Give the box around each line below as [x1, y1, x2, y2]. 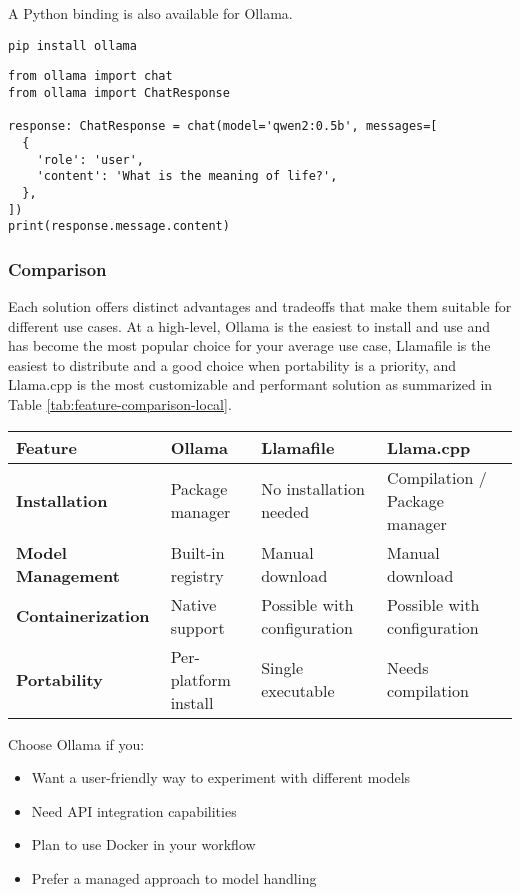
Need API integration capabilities [31, 800, 237, 821]
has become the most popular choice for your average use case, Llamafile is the [8, 335, 491, 356]
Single [261, 656, 303, 680]
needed [261, 500, 310, 524]
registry [170, 563, 224, 587]
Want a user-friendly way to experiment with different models [31, 767, 411, 788]
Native [170, 592, 217, 616]
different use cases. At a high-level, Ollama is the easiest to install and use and [8, 315, 491, 336]
